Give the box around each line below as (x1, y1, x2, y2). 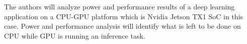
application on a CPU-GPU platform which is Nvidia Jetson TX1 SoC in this (4, 11, 243, 21)
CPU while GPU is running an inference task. (4, 30, 145, 41)
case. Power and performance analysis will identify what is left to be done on (4, 21, 241, 31)
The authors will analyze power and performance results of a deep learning (4, 1, 235, 11)
